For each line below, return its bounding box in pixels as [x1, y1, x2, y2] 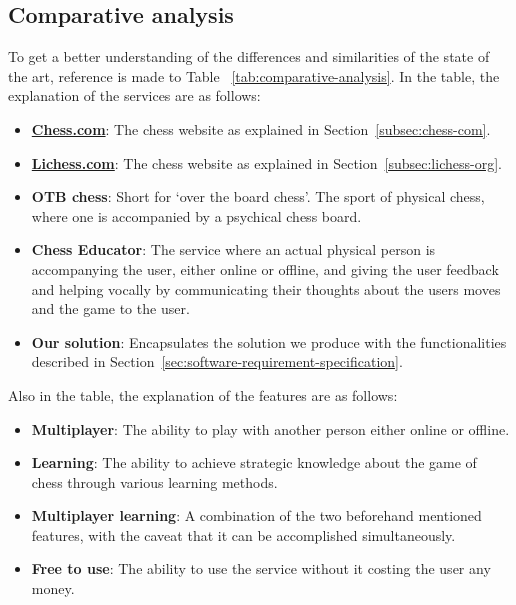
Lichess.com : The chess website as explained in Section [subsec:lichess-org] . [31, 152, 502, 173]
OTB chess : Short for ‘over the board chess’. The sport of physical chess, [31, 186, 485, 207]
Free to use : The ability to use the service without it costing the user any [31, 558, 491, 579]
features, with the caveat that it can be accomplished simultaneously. [31, 524, 456, 545]
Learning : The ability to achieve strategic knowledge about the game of [31, 452, 477, 473]
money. [31, 578, 75, 599]
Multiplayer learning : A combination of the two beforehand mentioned [31, 505, 482, 526]
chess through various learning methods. [31, 471, 278, 492]
